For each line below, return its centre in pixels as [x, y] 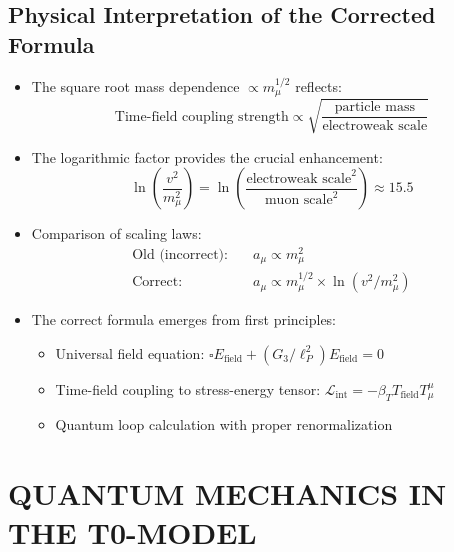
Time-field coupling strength [201, 116]
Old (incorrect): [180, 254]
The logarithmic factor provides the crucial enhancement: [207, 156]
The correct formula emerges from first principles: [184, 319]
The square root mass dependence [135, 85]
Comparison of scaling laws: [116, 233]
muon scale [298, 200]
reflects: [318, 85]
